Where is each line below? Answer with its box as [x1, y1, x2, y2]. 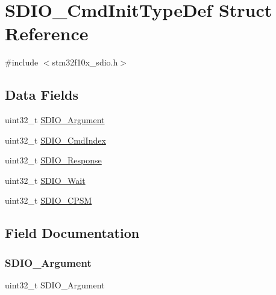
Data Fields [5, 85, 79, 104]
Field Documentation [5, 224, 140, 242]
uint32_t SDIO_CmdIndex [5, 133, 106, 146]
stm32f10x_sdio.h [52, 56, 118, 68]
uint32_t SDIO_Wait [5, 174, 86, 186]
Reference [5, 21, 89, 46]
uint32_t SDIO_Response [5, 154, 102, 166]
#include [5, 56, 39, 68]
